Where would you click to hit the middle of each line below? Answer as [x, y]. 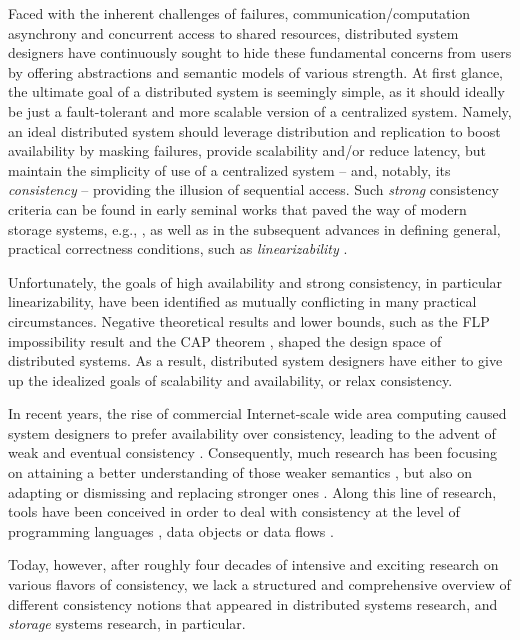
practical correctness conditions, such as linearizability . [178, 248]
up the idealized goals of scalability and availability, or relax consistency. [230, 379]
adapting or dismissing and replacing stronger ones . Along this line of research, [252, 491]
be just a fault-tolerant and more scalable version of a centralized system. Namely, [260, 110]
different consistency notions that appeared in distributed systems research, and [253, 603]
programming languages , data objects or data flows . [171, 530]
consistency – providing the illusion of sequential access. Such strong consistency [253, 189]
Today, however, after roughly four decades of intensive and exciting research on [253, 564]
